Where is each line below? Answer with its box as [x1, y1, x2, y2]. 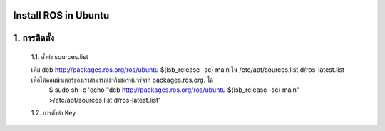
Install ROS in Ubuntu [13, 9, 110, 21]
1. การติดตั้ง [13, 32, 55, 44]
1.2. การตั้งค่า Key [31, 108, 76, 117]
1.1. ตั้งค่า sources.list [31, 53, 88, 61]
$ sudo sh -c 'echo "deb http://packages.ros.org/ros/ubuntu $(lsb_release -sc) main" [48, 85, 299, 94]
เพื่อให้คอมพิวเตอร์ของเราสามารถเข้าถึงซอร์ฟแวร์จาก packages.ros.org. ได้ [31, 75, 214, 84]
